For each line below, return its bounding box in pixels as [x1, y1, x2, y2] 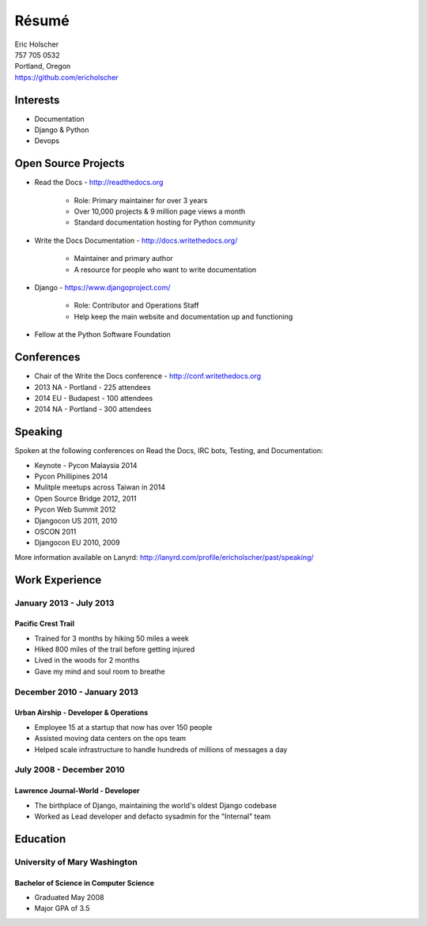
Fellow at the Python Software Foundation [34, 330, 172, 339]
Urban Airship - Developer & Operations [14, 708, 149, 717]
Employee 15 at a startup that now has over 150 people [34, 722, 213, 731]
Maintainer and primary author [74, 254, 173, 263]
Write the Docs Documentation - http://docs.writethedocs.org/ [34, 236, 238, 245]
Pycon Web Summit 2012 [34, 505, 116, 514]
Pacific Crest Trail [14, 619, 75, 629]
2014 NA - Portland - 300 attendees [34, 404, 152, 414]
